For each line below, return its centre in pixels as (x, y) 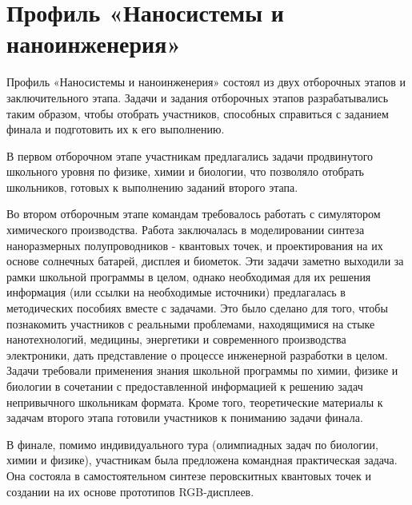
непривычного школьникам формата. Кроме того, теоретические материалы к (195, 402)
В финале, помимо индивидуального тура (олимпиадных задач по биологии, (192, 444)
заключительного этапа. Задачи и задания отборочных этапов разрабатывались (198, 97)
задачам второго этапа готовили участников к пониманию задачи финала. (185, 418)
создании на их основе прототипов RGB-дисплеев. (130, 491)
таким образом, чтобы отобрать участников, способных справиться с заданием (198, 113)
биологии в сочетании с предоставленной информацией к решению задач (185, 386)
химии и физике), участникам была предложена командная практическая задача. (202, 460)
